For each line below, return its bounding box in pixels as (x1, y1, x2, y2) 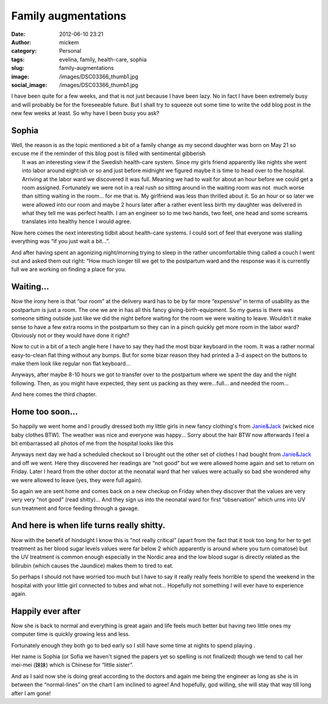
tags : (11, 55, 25, 63)
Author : (11, 38, 32, 46)
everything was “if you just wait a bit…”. (11, 238, 111, 245)
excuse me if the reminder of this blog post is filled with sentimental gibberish (11, 150, 206, 157)
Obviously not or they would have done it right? (11, 331, 130, 339)
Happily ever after (11, 606, 81, 616)
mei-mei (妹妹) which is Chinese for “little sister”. (11, 661, 134, 669)
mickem (59, 38, 79, 46)
